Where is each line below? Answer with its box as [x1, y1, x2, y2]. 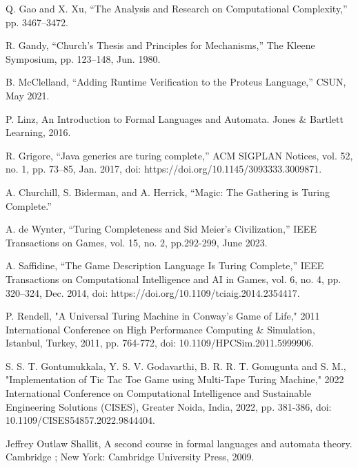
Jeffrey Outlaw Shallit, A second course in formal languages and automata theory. [6, 436, 352, 450]
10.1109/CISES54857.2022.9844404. [6, 413, 155, 427]
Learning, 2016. [6, 125, 71, 139]
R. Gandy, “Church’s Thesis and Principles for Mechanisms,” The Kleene [6, 38, 315, 52]
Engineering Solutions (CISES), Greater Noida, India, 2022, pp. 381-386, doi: [6, 399, 332, 413]
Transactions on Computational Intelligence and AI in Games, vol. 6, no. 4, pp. [6, 271, 341, 286]
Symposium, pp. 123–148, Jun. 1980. [6, 51, 161, 66]
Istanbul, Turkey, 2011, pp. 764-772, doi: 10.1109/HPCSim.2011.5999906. [6, 335, 314, 350]
